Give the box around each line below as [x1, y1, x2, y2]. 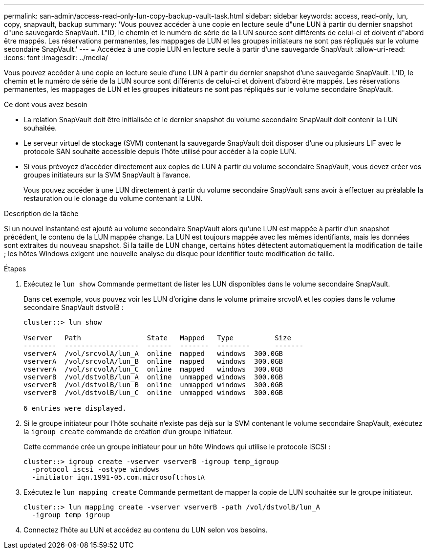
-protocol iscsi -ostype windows [31, 465, 160, 473]
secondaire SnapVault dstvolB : [23, 303, 124, 311]
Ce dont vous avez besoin [4, 100, 87, 109]
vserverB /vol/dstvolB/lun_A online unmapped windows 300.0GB [23, 373, 283, 381]
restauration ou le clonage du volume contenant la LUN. [23, 194, 203, 202]
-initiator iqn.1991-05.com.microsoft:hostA [31, 473, 205, 481]
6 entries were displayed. [23, 404, 127, 412]
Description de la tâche [4, 209, 79, 218]
